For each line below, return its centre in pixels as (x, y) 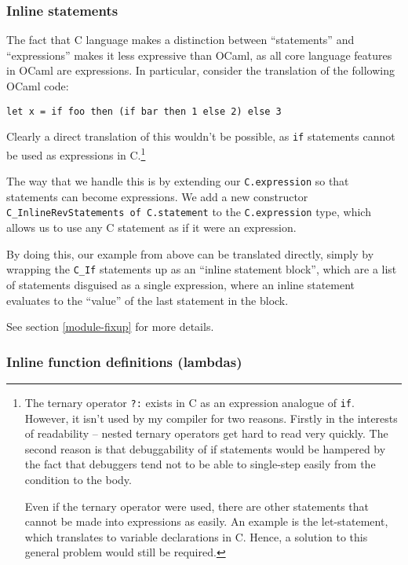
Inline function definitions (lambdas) (124, 361)
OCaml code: (38, 86)
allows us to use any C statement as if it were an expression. (151, 227)
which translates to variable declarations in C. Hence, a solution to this (196, 536)
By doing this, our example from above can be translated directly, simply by (190, 253)
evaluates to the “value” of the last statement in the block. (148, 300)
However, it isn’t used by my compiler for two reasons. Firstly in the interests (211, 418)
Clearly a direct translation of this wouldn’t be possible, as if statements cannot (201, 136)
